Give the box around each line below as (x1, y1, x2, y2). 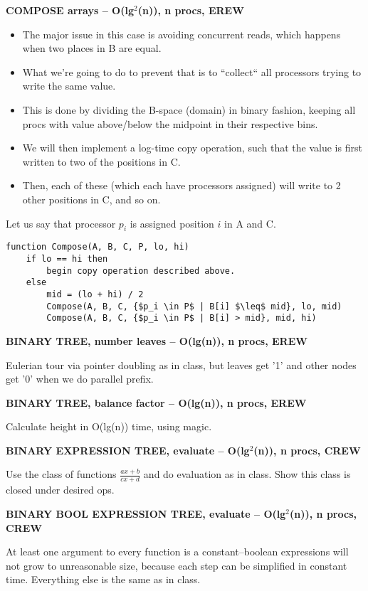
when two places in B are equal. (22, 41, 162, 55)
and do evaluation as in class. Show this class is (143, 467, 351, 481)
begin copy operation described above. (46, 265, 236, 276)
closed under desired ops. (6, 482, 115, 497)
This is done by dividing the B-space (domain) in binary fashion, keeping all (22, 102, 356, 117)
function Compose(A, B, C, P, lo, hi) (6, 242, 189, 252)
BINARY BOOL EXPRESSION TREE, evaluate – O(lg (6, 506, 286, 521)
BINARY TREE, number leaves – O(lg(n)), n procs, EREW (6, 333, 307, 348)
